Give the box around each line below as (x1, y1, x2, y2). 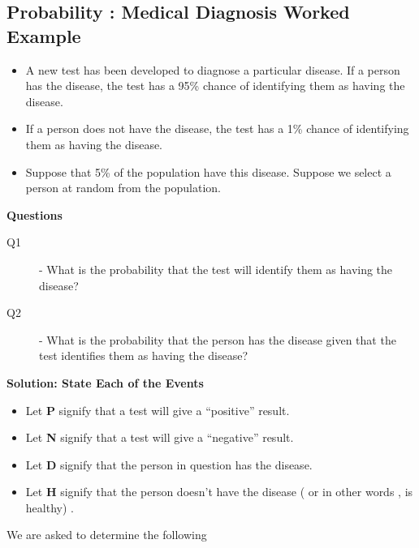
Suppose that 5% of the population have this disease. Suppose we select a (25, 163, 391, 180)
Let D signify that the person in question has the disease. (25, 456, 313, 473)
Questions (6, 206, 63, 223)
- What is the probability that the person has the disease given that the (39, 331, 396, 348)
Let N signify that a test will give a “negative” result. (25, 429, 294, 446)
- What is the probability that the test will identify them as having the (39, 260, 393, 277)
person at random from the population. (25, 179, 221, 196)
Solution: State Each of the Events (6, 374, 204, 391)
